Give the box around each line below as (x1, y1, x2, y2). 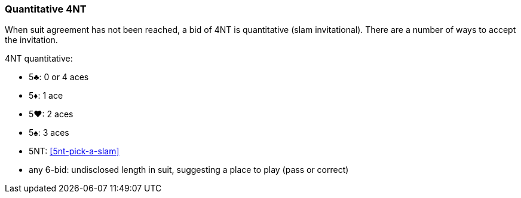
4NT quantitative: (5, 53, 73, 64)
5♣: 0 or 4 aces (29, 72, 89, 83)
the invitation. (5, 35, 58, 45)
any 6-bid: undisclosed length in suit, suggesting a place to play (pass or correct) (29, 165, 349, 175)
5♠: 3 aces (29, 127, 69, 138)
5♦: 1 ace (29, 90, 63, 101)
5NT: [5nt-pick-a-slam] (29, 146, 119, 157)
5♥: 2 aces (29, 109, 73, 120)
